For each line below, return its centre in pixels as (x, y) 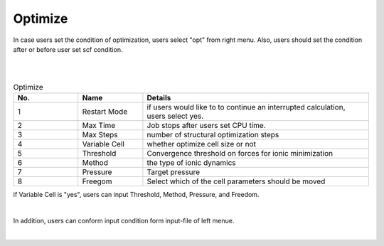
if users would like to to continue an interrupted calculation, (246, 107)
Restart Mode (105, 112)
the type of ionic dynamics (191, 163)
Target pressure (174, 172)
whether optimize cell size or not (201, 144)
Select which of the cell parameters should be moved (236, 181)
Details (159, 98)
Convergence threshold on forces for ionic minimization (240, 154)
